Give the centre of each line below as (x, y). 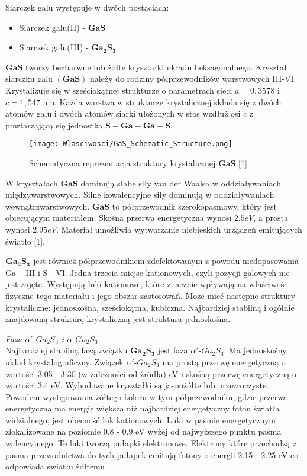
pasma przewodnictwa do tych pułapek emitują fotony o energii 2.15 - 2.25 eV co (152, 454)
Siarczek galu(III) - (54, 47)
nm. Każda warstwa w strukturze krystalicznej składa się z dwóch (162, 102)
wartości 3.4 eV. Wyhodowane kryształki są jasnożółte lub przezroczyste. (137, 385)
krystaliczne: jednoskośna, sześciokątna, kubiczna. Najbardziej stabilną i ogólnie (150, 307)
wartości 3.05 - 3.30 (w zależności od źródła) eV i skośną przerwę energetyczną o (151, 373)
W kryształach (32, 183)
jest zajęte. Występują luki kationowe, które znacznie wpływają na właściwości (148, 284)
